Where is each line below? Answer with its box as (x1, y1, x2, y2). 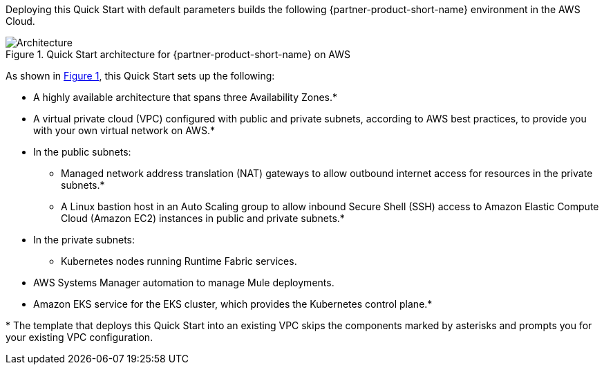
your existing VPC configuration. (6, 331, 153, 343)
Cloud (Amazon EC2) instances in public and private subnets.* (61, 212, 345, 224)
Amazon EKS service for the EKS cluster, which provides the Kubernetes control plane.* (33, 298, 433, 310)
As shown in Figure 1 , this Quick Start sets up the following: (6, 70, 275, 82)
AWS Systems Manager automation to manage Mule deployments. (33, 277, 334, 288)
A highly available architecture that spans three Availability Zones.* (33, 91, 338, 103)
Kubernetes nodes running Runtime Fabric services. (61, 255, 297, 267)
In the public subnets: (33, 146, 131, 158)
